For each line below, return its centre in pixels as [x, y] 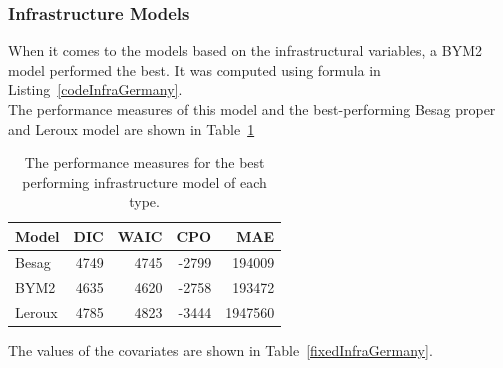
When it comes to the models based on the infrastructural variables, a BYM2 [245, 50]
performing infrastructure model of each [144, 181]
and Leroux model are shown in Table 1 [131, 128]
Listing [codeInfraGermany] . [95, 89]
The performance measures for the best [144, 162]
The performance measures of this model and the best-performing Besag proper [252, 109]
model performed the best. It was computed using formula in [194, 69]
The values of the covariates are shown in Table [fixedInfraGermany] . [220, 349]
